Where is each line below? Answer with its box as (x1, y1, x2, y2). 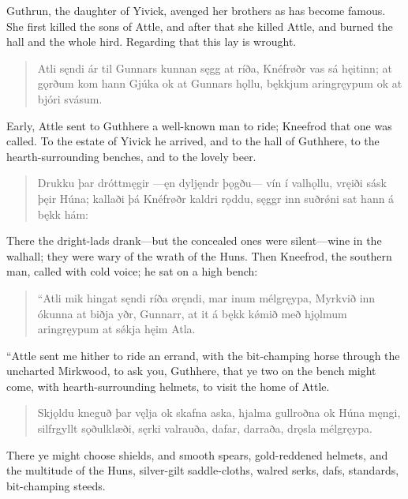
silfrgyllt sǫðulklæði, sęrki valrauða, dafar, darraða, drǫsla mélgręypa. (37, 420, 372, 437)
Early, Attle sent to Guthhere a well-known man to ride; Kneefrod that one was (6, 117, 392, 133)
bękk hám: (37, 205, 88, 222)
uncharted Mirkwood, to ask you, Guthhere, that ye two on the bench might (6, 362, 376, 379)
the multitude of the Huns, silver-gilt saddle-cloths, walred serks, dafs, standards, (6, 462, 399, 478)
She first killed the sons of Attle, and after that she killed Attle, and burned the (6, 17, 393, 34)
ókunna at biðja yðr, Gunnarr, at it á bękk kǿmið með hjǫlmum (37, 305, 347, 321)
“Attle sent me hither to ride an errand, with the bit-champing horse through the (6, 347, 400, 363)
